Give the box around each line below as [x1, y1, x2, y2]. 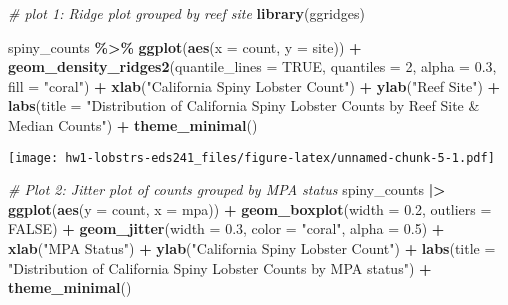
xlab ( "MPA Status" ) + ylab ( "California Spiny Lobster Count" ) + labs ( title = [8, 238, 496, 258]
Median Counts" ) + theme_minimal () [8, 114, 258, 135]
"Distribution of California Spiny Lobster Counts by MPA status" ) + [8, 257, 432, 278]
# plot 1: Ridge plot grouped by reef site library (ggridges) [8, 3, 365, 23]
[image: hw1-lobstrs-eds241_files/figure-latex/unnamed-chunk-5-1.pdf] [8, 150, 495, 165]
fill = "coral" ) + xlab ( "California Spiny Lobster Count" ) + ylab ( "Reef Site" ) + [8, 75, 501, 96]
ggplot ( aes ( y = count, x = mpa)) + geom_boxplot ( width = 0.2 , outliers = [8, 198, 492, 219]
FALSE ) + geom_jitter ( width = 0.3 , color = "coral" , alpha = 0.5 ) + [8, 218, 445, 239]
